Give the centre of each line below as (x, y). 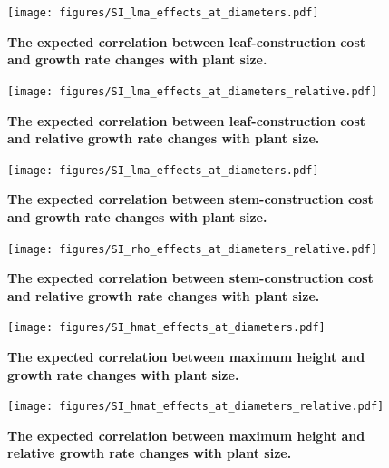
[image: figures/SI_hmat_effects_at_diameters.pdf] (166, 328)
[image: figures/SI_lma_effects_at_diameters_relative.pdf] (193, 91)
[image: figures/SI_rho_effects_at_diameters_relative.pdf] (193, 249)
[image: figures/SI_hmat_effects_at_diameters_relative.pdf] (196, 407)
